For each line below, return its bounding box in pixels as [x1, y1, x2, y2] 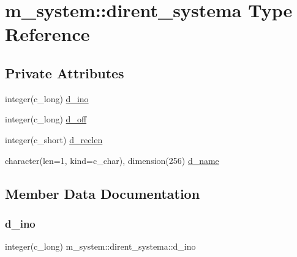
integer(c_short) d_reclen [5, 133, 103, 146]
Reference [5, 21, 90, 47]
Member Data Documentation [5, 184, 200, 203]
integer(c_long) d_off [5, 113, 87, 125]
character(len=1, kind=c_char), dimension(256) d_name [5, 154, 219, 166]
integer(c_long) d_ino [5, 92, 89, 105]
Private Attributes [5, 63, 124, 82]
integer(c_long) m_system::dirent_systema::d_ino [5, 240, 196, 253]
